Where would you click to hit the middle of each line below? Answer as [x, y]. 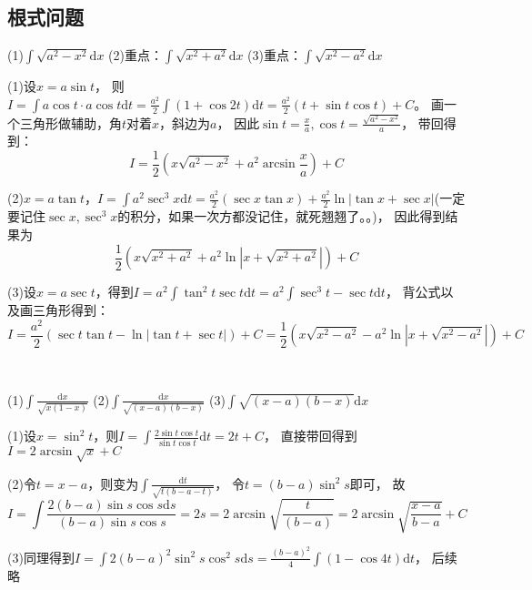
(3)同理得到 [41, 557]
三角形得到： [70, 310]
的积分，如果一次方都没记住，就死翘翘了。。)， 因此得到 [281, 216]
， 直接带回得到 [311, 436]
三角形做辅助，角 [70, 122]
